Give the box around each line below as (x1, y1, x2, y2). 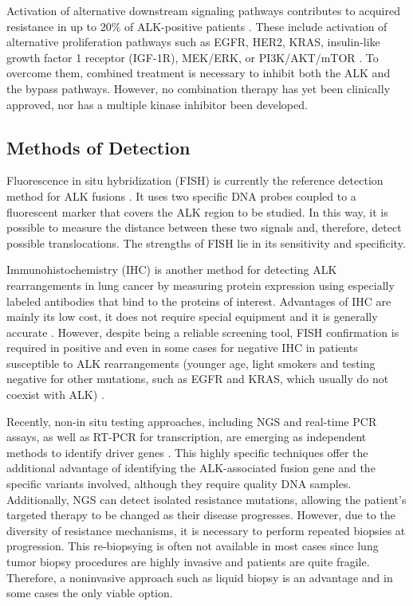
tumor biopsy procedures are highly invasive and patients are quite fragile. (6, 553, 370, 570)
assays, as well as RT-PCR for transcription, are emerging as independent (6, 428, 367, 445)
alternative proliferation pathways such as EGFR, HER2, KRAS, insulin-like (6, 33, 380, 50)
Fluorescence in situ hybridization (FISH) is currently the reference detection (6, 172, 383, 189)
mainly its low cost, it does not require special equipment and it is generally (6, 308, 378, 325)
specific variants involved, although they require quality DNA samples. (6, 475, 352, 492)
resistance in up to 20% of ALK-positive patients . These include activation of (6, 18, 387, 34)
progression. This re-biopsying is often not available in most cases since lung (6, 538, 379, 554)
